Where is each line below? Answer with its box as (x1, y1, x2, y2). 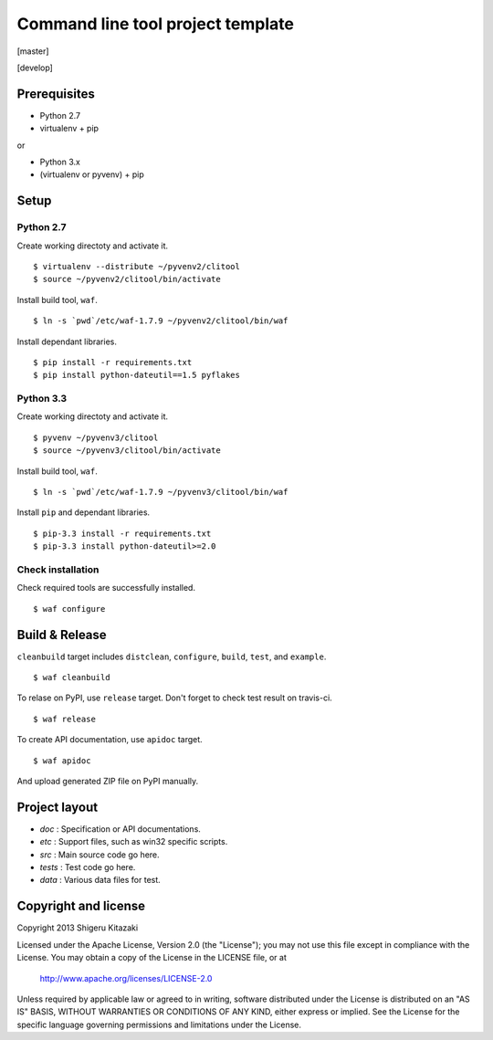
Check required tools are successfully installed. (16, 583, 196, 594)
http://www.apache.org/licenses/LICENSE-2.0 (39, 972, 213, 983)
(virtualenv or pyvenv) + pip (39, 169, 145, 180)
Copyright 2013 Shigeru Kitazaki (16, 922, 139, 933)
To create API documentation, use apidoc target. (16, 734, 203, 745)
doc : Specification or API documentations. (39, 823, 201, 835)
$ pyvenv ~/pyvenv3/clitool (33, 432, 159, 443)
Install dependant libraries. (16, 336, 118, 347)
